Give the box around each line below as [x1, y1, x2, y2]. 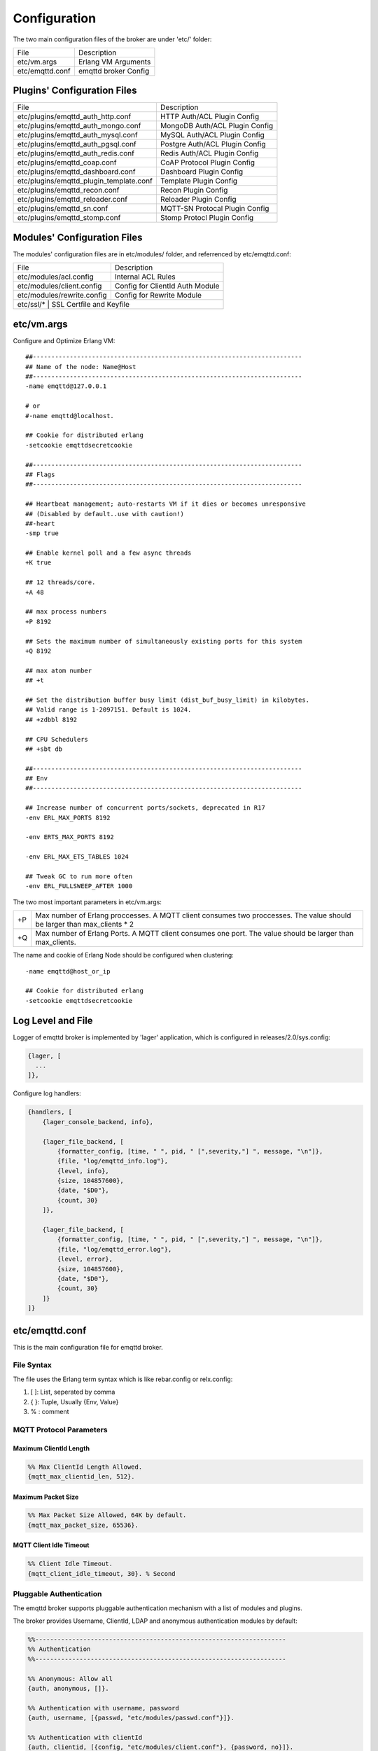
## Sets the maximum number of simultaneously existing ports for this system [25, 637, 302, 645]
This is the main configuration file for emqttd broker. [13, 1343, 164, 1351]
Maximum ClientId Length [13, 1444, 90, 1453]
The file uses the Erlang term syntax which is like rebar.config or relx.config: [13, 1375, 233, 1383]
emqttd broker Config [78, 66, 150, 76]
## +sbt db [25, 745, 63, 753]
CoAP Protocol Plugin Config [160, 158, 255, 167]
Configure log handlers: [13, 1089, 82, 1098]
